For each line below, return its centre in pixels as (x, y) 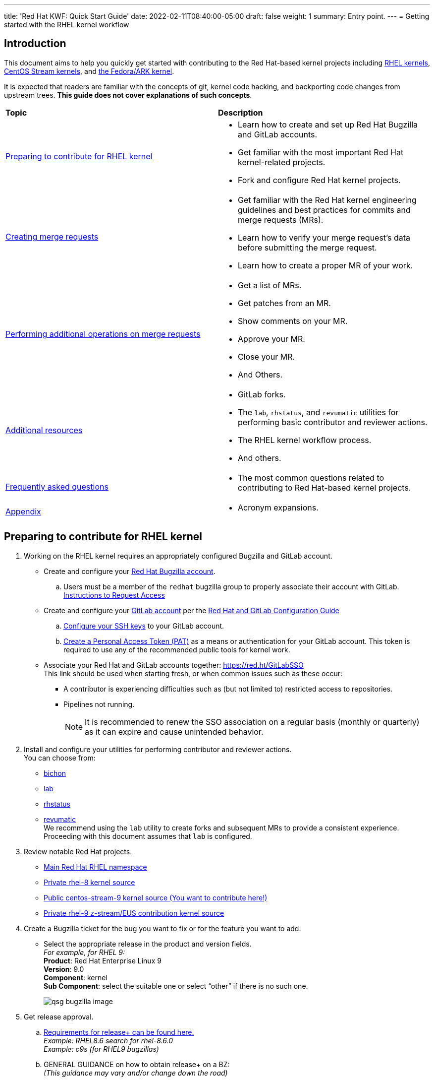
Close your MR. (267, 356)
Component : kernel (76, 977)
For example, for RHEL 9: (84, 952)
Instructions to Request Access (114, 595)
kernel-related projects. (282, 162)
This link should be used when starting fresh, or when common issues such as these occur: (193, 673)
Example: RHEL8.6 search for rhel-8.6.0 (108, 1040)
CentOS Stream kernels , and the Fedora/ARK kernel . (89, 71)
